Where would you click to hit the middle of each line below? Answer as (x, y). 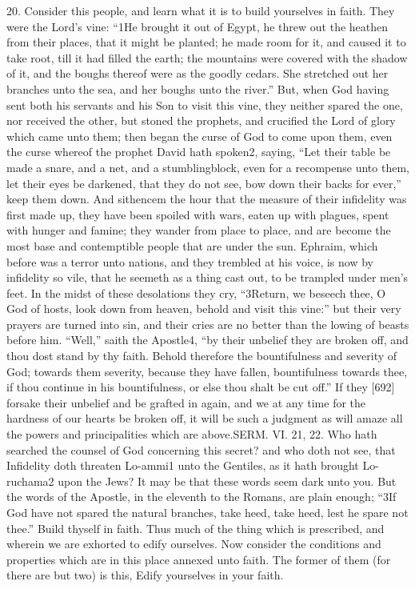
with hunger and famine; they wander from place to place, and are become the (199, 230)
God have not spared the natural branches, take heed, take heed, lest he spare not (207, 512)
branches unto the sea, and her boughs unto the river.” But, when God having (198, 88)
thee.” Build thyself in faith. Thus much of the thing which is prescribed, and (196, 528)
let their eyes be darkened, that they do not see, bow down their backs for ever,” (204, 183)
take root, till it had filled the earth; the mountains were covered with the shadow (207, 57)
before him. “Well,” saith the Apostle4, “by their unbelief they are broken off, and (207, 340)
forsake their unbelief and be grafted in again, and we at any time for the (186, 402)
